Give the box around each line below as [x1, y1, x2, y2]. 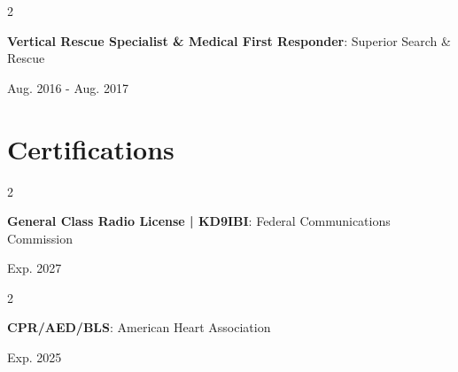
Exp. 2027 [7, 259, 62, 277]
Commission [7, 229, 74, 247]
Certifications [7, 130, 175, 167]
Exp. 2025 [7, 348, 62, 367]
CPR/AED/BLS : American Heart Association [7, 318, 271, 337]
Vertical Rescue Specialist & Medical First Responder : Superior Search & [7, 31, 451, 50]
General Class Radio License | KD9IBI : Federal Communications [7, 212, 391, 230]
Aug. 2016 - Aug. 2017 [7, 78, 128, 97]
